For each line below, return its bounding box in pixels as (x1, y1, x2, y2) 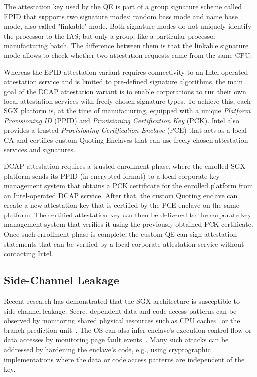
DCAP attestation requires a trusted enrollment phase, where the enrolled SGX (4, 161, 246, 171)
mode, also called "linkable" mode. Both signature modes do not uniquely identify (4, 21, 252, 31)
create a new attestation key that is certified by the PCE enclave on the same (4, 200, 239, 210)
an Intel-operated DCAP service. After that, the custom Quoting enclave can (4, 190, 238, 200)
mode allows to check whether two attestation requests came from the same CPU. (4, 50, 252, 60)
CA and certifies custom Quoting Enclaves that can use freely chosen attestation (4, 134, 248, 145)
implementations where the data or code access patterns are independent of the (4, 354, 245, 364)
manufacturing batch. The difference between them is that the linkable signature (4, 40, 249, 51)
